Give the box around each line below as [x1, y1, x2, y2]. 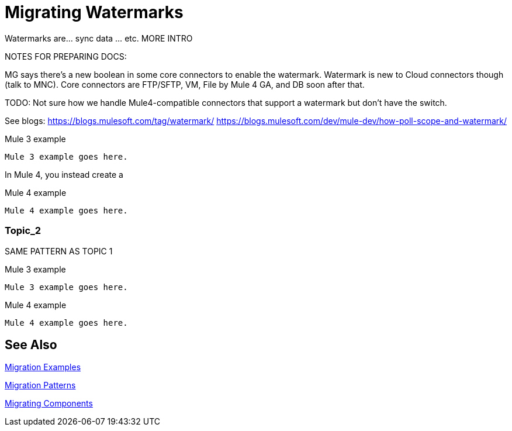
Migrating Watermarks [5, 2, 184, 22]
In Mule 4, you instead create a [5, 169, 123, 180]
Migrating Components [5, 398, 93, 409]
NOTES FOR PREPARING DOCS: [5, 51, 127, 61]
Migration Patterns [5, 380, 76, 391]
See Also [5, 337, 57, 352]
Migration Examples [5, 362, 81, 373]
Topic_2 [5, 225, 41, 237]
